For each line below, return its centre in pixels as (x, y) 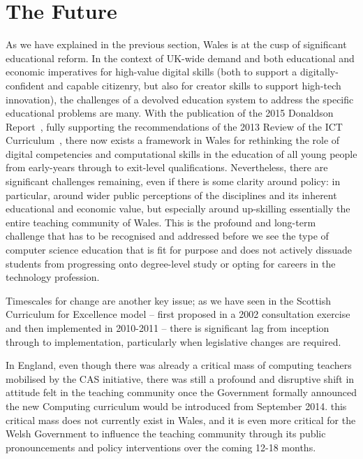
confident (25, 85)
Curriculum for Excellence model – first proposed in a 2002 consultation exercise (178, 314)
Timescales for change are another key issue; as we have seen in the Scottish (169, 300)
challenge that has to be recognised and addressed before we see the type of (167, 236)
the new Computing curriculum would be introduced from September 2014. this (176, 406)
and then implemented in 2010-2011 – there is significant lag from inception (168, 328)
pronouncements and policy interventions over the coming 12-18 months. (161, 447)
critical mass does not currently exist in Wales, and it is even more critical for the (181, 420)
